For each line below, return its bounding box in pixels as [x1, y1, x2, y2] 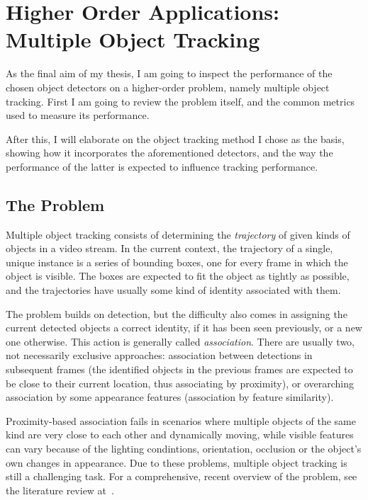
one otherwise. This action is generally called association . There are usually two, [6, 334, 355, 348]
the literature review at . [6, 482, 114, 497]
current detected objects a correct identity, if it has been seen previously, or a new [6, 320, 362, 335]
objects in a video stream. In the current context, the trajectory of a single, [6, 241, 333, 256]
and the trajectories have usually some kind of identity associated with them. [6, 283, 341, 297]
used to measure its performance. [6, 108, 150, 123]
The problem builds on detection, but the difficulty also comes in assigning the [6, 306, 347, 321]
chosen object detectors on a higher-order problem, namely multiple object [6, 79, 330, 94]
